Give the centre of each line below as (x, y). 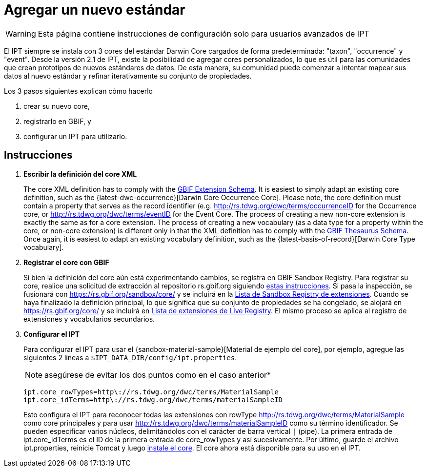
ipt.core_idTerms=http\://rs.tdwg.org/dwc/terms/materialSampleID (153, 399)
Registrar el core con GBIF (66, 262)
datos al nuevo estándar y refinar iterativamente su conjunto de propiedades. (128, 76)
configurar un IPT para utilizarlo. (75, 136)
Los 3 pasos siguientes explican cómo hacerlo (78, 91)
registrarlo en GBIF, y (57, 121)
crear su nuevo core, (57, 106)
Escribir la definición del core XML (80, 174)
